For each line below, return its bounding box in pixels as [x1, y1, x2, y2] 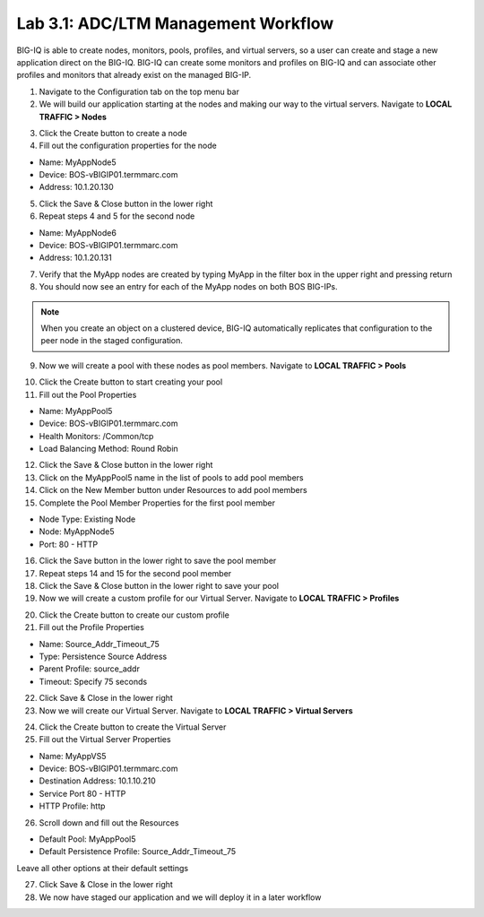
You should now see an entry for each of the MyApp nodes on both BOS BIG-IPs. [39, 281, 338, 292]
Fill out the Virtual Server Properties [39, 734, 171, 745]
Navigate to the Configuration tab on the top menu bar [39, 86, 239, 97]
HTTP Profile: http [39, 800, 106, 811]
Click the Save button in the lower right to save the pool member [39, 556, 277, 567]
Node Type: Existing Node [39, 514, 136, 524]
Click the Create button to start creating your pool [39, 376, 223, 387]
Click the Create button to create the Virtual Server [39, 722, 227, 732]
